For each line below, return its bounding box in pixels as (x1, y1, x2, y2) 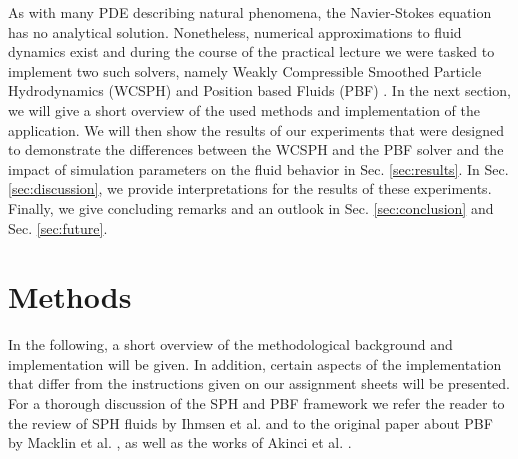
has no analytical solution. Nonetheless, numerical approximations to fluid (8, 21, 462, 42)
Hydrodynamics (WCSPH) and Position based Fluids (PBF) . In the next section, (8, 80, 511, 101)
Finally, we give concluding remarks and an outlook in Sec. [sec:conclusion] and (8, 197, 494, 218)
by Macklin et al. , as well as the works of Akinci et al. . (8, 432, 352, 453)
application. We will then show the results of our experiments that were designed (8, 119, 504, 140)
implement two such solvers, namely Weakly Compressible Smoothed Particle (8, 60, 482, 81)
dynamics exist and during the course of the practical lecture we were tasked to (8, 41, 495, 62)
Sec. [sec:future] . (8, 217, 108, 238)
